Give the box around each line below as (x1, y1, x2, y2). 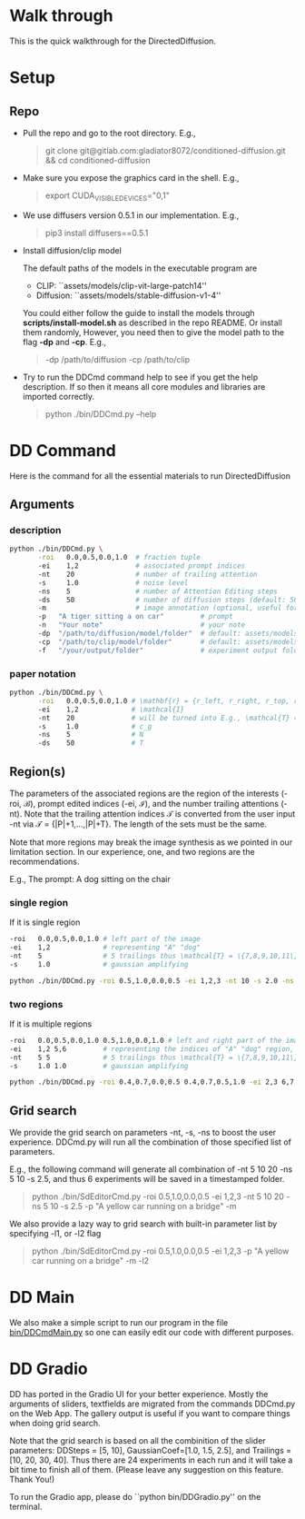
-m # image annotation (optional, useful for (37, 603, 299, 613)
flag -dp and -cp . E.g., (22, 336, 107, 347)
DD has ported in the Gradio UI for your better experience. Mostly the (9, 1389, 269, 1399)
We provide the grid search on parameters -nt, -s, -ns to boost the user (9, 1127, 277, 1138)
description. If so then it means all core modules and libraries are (22, 381, 266, 392)
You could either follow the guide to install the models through (22, 307, 256, 318)
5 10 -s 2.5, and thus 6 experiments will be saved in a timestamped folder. (9, 1174, 285, 1185)
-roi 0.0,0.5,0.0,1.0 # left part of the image (9, 935, 202, 944)
